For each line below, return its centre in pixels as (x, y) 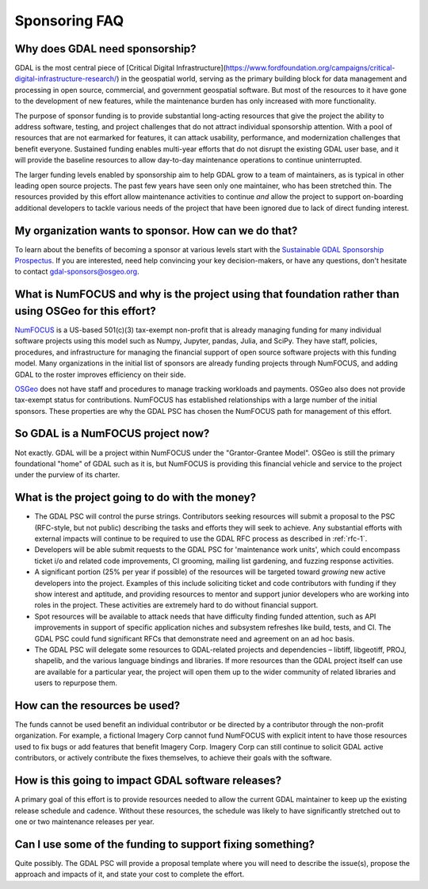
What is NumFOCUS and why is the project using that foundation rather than (207, 295)
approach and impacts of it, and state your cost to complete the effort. (130, 874)
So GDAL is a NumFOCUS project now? (112, 433)
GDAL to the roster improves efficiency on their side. (100, 374)
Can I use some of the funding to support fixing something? (164, 844)
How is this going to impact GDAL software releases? (148, 781)
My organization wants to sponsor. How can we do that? (156, 230)
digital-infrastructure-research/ (66, 79)
